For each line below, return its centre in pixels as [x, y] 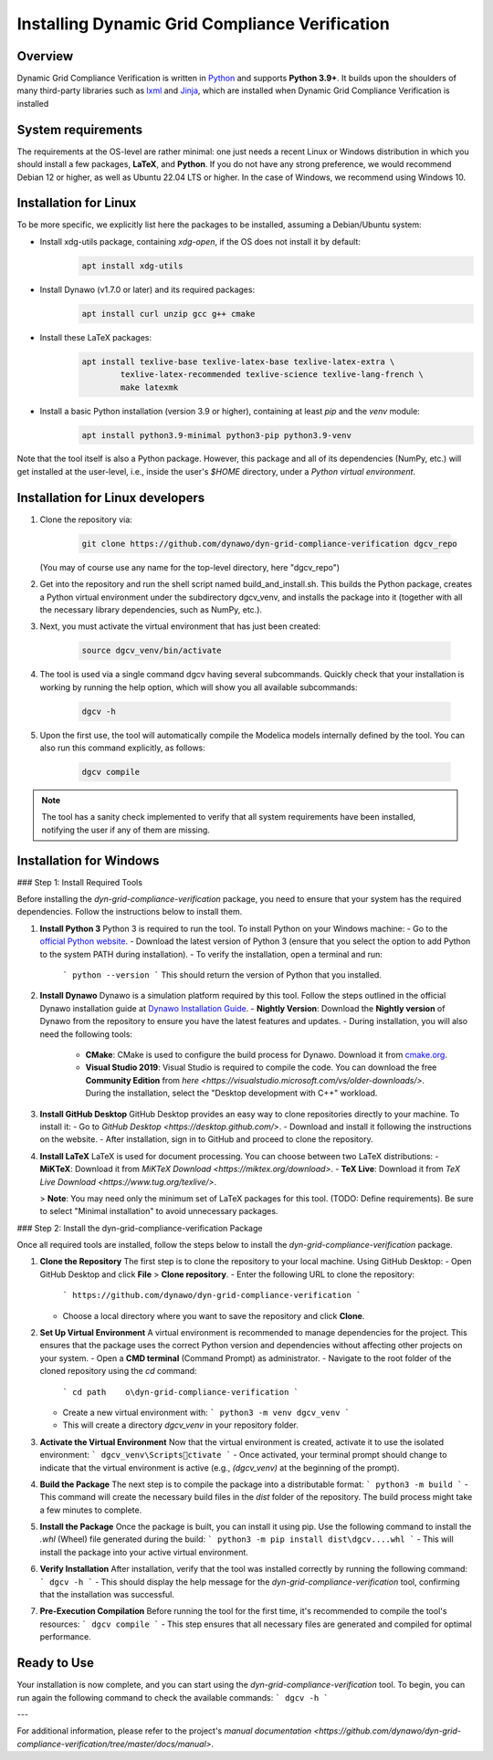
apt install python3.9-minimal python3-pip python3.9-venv [216, 435]
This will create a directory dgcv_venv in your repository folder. [180, 1425]
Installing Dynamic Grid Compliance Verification [203, 24]
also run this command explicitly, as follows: [122, 748]
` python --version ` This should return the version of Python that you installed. [222, 975]
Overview [45, 56]
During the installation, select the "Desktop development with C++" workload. [231, 1093]
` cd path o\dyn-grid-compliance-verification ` [181, 1392]
